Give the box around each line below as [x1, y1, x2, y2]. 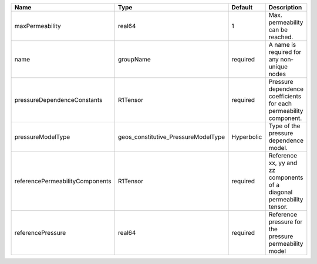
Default [231, 4, 253, 11]
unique [268, 63, 288, 70]
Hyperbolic [231, 133, 262, 140]
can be [268, 26, 288, 33]
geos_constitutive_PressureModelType [117, 133, 225, 140]
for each [268, 100, 292, 108]
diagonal [268, 188, 293, 196]
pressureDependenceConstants [14, 96, 103, 104]
